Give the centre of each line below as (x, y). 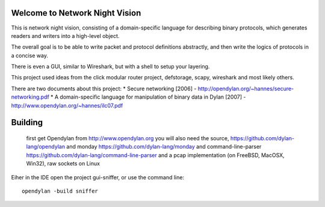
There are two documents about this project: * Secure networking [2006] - (104, 88)
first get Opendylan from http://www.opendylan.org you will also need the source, (128, 138)
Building (27, 122)
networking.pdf (30, 97)
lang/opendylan (46, 147)
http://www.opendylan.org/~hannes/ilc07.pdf (67, 105)
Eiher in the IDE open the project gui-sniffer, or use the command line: (98, 177)
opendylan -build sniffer (60, 191)
